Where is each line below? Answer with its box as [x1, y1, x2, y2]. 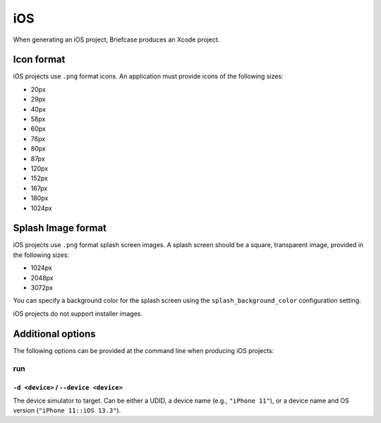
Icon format [13, 54, 66, 66]
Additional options [13, 328, 96, 340]
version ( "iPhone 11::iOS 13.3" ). [13, 406, 121, 415]
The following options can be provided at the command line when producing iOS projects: [13, 346, 274, 355]
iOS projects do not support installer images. [13, 309, 143, 318]
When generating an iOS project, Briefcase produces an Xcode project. [13, 35, 220, 44]
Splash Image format [13, 222, 107, 234]
